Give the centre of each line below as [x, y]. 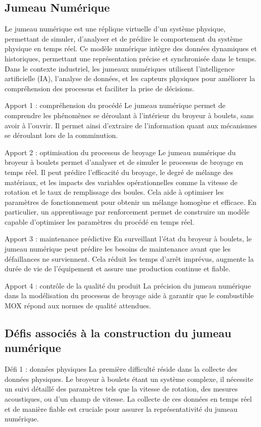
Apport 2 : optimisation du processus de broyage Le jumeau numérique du [120, 152]
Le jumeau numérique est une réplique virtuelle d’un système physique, [115, 29]
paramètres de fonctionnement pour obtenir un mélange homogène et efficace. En [131, 202]
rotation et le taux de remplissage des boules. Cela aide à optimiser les [114, 192]
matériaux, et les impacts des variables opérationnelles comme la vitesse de [121, 182]
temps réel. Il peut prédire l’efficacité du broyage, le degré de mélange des [119, 172]
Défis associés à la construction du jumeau [118, 333]
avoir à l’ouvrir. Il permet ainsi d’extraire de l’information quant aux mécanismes [131, 125]
